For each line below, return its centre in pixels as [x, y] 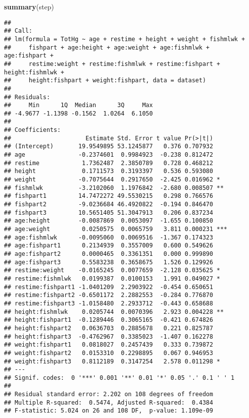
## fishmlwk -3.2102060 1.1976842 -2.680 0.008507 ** [114, 188]
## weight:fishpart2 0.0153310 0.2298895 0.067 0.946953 [109, 353]
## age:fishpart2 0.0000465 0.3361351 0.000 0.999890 [109, 254]
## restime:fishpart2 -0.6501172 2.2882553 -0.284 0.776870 [109, 295]
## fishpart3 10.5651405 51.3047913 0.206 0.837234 [109, 212]
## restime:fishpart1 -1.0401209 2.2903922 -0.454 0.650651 [109, 287]
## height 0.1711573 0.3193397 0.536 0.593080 [109, 171]
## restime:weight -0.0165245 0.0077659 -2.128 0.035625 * [112, 270]
